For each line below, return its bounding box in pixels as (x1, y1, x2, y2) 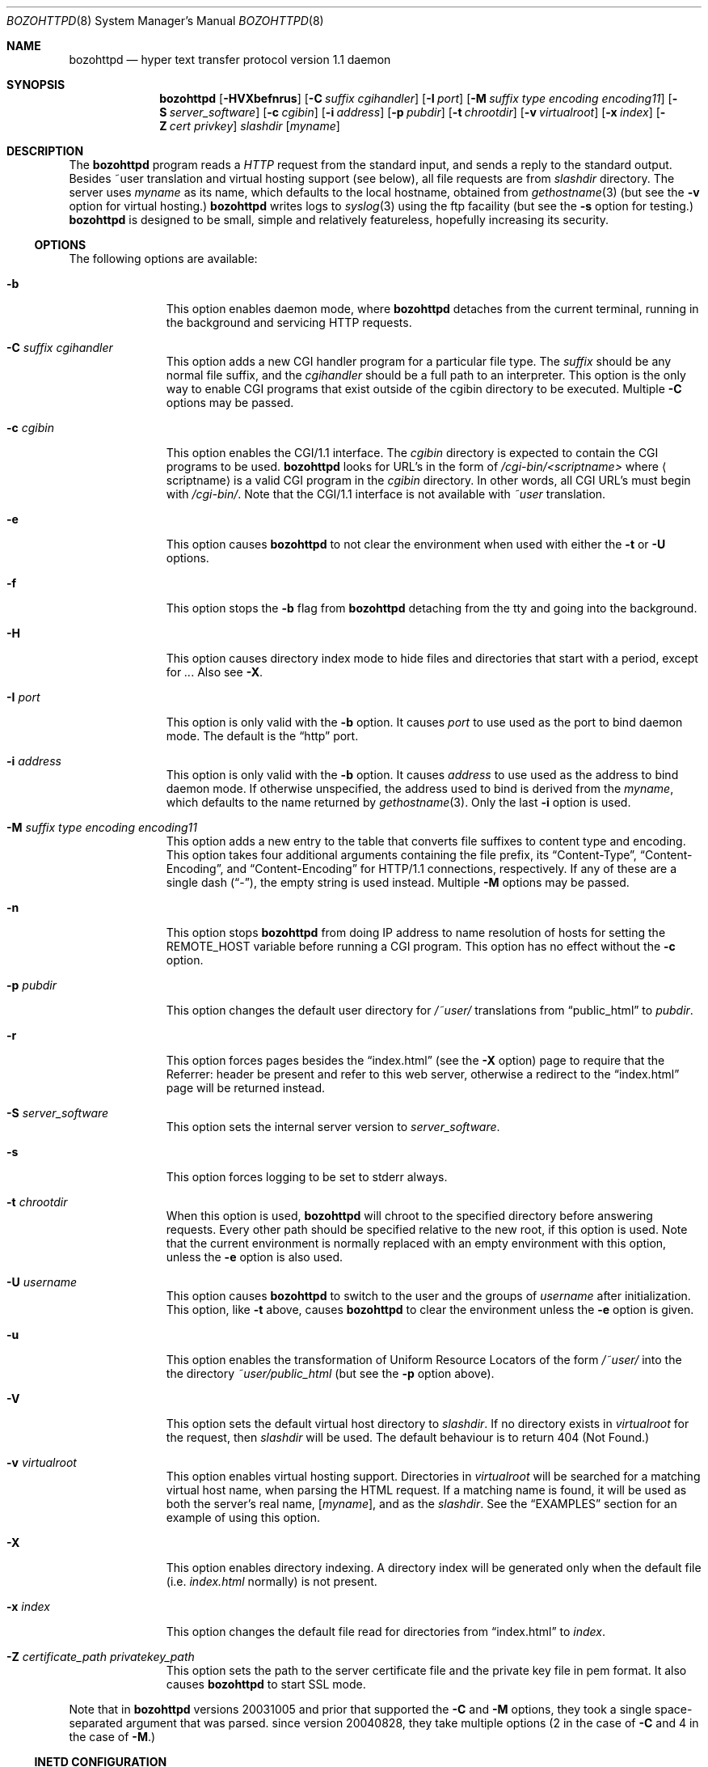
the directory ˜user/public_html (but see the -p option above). (166, 1367, 495, 1380)
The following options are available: (69, 252, 258, 265)
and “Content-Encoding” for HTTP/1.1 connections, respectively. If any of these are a (226, 862, 677, 875)
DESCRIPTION (6, 144, 84, 158)
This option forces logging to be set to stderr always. (166, 1170, 448, 1184)
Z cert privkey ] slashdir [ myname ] (159, 119, 340, 133)
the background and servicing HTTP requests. (166, 316, 412, 329)
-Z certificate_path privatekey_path (6, 1650, 195, 1663)
